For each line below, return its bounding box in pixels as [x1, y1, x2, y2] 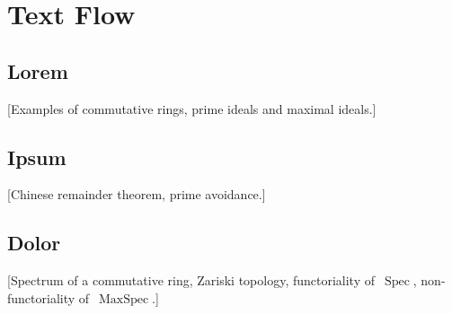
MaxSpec [98, 292, 149, 306]
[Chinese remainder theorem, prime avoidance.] [7, 185, 266, 204]
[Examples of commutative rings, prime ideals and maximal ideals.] [7, 99, 377, 118]
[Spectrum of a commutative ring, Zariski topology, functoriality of [7, 271, 376, 290]
